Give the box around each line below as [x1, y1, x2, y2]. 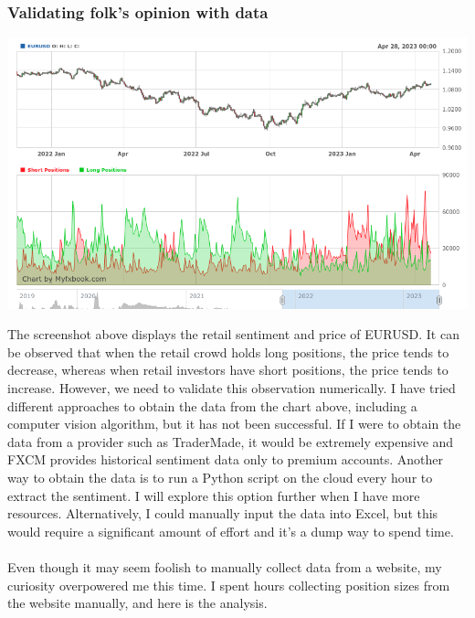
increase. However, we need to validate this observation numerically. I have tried [7, 378, 456, 398]
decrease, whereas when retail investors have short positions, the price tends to [7, 360, 449, 379]
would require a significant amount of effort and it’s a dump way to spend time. [7, 521, 454, 540]
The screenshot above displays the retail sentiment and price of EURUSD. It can [7, 325, 459, 344]
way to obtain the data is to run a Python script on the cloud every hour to [7, 468, 433, 487]
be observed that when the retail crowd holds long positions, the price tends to [7, 342, 449, 361]
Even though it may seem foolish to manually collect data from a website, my [7, 558, 442, 576]
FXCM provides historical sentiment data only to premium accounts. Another [7, 450, 444, 469]
